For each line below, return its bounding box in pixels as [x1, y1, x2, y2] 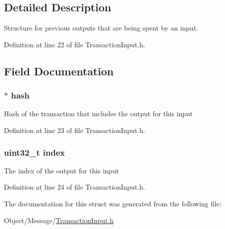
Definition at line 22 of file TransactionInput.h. [4, 39, 145, 49]
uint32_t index [4, 146, 65, 158]
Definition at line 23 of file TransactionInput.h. [4, 125, 145, 135]
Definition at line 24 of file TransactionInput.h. [4, 182, 145, 192]
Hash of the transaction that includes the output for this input [4, 108, 193, 119]
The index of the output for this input [4, 165, 119, 175]
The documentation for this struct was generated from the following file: [4, 198, 222, 208]
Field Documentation [4, 63, 114, 78]
